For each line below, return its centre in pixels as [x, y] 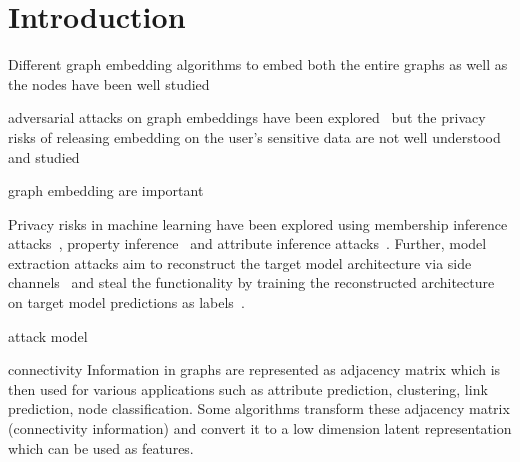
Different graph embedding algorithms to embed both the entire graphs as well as [258, 64]
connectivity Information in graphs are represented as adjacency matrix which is [254, 369]
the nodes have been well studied [109, 83]
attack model [48, 335]
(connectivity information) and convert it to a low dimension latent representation [260, 428]
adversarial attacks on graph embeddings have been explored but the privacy [247, 117]
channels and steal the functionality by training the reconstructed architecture [251, 282]
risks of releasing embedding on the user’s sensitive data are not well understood [254, 136]
